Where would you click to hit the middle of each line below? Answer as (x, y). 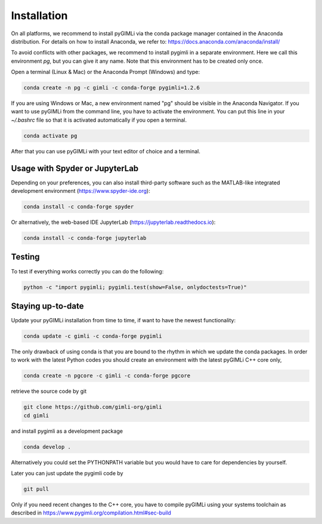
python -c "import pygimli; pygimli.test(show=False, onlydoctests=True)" (135, 287)
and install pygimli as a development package (67, 431)
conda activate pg (50, 135)
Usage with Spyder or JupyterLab (75, 168)
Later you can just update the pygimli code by (67, 473)
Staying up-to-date (47, 306)
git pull (36, 489)
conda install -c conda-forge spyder (79, 207)
